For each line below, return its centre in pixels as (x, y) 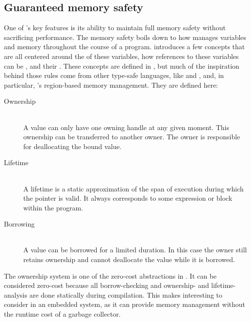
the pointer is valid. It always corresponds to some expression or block (128, 198)
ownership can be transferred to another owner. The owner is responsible (132, 137)
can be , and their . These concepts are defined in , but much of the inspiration (122, 66)
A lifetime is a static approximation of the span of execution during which (134, 188)
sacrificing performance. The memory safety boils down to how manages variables (125, 37)
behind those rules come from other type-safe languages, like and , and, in (114, 75)
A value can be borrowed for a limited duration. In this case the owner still (135, 250)
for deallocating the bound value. (73, 146)
